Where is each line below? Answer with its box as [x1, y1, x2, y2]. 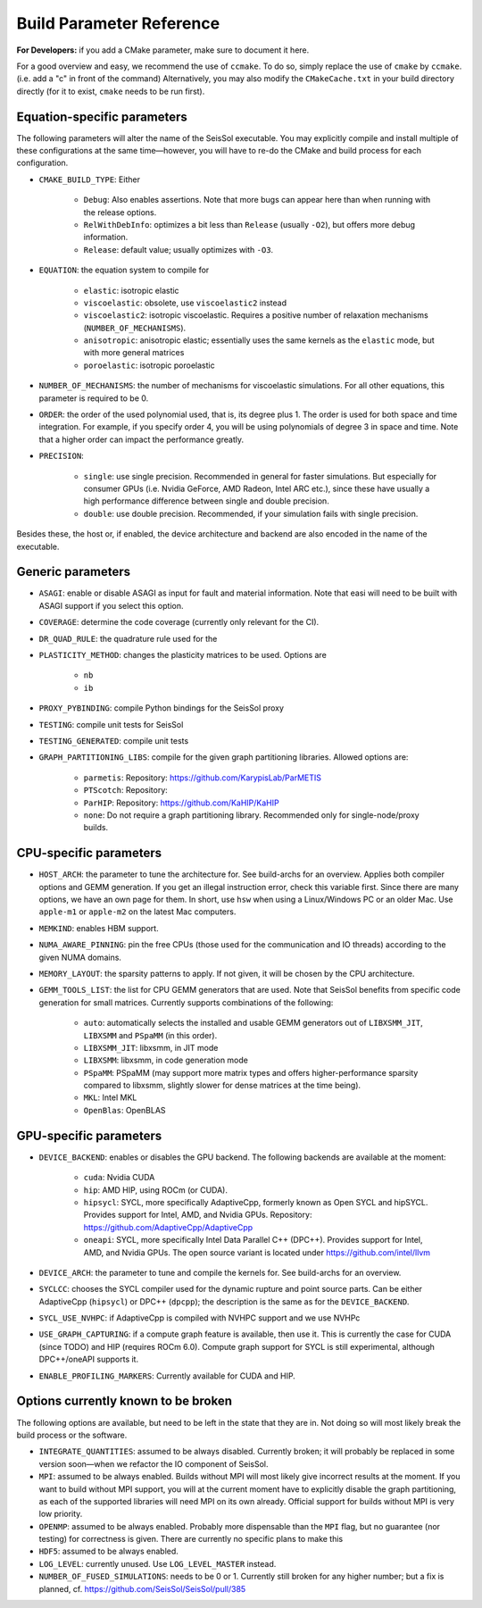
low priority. [38, 1509, 83, 1520]
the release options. [83, 206, 157, 218]
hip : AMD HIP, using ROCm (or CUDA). [83, 1184, 228, 1196]
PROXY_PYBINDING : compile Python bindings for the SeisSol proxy [38, 703, 285, 713]
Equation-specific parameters [16, 109, 187, 124]
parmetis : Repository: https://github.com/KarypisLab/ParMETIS [83, 772, 321, 783]
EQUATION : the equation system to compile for [38, 264, 210, 276]
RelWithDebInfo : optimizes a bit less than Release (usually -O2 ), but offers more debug [83, 219, 415, 229]
